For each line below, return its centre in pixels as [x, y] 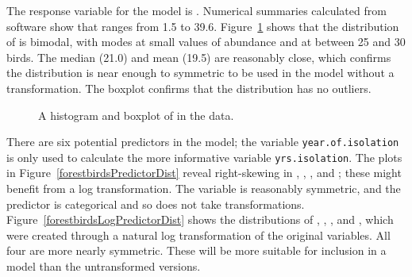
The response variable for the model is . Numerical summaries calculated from [196, 10]
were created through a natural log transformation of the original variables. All [198, 235]
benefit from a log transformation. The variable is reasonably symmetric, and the [204, 189]
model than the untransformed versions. [104, 266]
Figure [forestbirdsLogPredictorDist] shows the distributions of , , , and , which [200, 219]
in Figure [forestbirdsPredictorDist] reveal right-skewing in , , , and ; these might [204, 173]
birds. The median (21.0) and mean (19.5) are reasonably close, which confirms [199, 57]
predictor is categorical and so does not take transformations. [156, 204]
